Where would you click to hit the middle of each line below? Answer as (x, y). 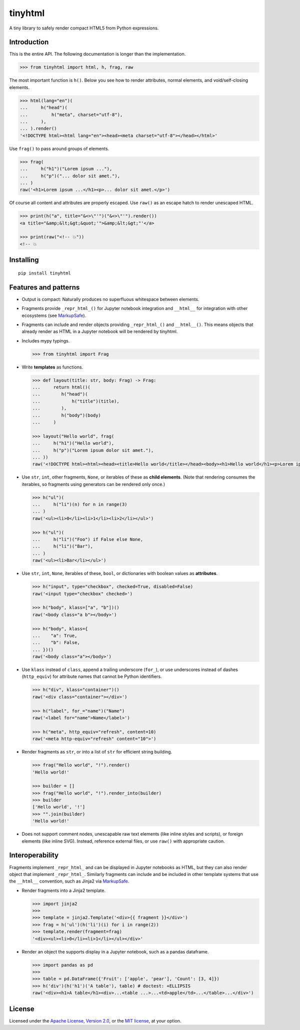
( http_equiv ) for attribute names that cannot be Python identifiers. (92, 676)
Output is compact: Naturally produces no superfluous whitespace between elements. (110, 299)
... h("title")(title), (76, 401)
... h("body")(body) (66, 415)
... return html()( (61, 387)
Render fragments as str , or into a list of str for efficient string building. (97, 752)
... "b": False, (56, 643)
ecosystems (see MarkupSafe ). (54, 315)
